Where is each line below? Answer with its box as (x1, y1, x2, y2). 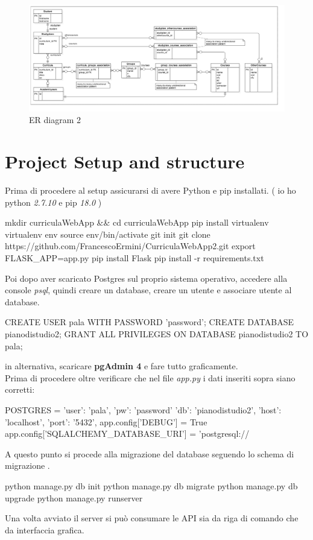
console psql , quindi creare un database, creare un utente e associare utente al (5, 284, 292, 296)
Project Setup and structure (5, 149, 245, 174)
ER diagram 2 (29, 113, 81, 126)
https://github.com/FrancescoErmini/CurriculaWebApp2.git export (5, 240, 256, 252)
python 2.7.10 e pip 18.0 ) (5, 195, 102, 208)
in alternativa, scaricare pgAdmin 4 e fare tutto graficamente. (5, 360, 238, 372)
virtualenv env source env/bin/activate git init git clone (5, 227, 210, 240)
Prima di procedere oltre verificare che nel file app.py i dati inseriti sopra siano (5, 371, 296, 384)
